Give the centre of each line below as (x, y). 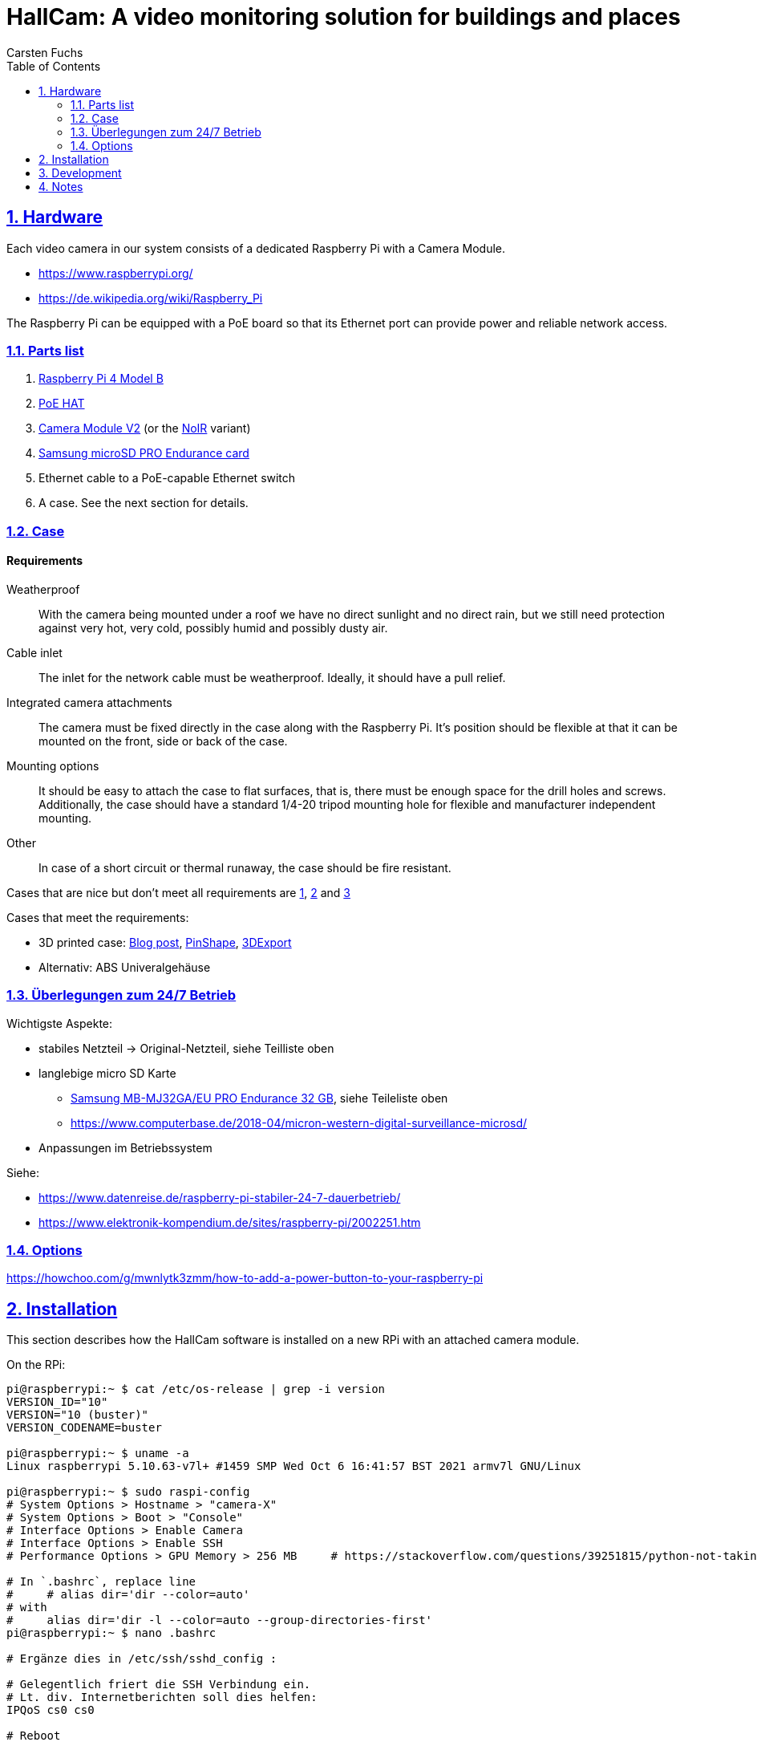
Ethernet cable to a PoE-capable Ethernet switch (167, 478)
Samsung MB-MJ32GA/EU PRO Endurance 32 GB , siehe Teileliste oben (259, 1098)
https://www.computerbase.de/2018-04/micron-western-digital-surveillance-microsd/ (299, 1123)
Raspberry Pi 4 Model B (101, 379)
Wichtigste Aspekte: (60, 1023)
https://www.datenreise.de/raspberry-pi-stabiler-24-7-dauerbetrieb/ (220, 1197)
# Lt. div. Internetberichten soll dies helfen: (162, 1697)
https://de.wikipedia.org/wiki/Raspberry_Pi (151, 298)
